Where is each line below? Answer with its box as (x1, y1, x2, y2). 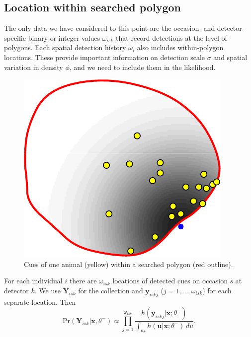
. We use (34, 285, 61, 295)
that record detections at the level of (116, 32, 227, 43)
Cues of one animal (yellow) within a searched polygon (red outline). (24, 259, 233, 269)
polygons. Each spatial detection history (4, 42, 126, 53)
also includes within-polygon (137, 42, 224, 53)
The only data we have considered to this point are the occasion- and (4, 23, 215, 33)
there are (69, 275, 97, 286)
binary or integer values (28, 32, 100, 43)
